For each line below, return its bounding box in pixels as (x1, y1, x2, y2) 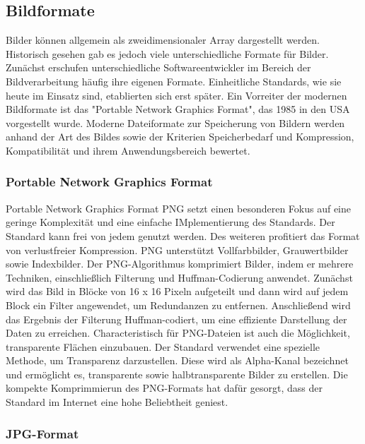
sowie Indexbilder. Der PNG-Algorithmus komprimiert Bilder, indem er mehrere (6, 256, 354, 271)
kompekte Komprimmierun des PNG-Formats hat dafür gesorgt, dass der (6, 380, 323, 395)
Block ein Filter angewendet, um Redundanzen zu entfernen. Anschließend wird (6, 297, 351, 312)
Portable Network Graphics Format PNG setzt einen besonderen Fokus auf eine (6, 200, 351, 215)
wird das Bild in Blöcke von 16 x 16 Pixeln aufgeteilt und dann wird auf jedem (6, 284, 349, 299)
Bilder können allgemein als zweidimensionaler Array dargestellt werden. (6, 32, 320, 47)
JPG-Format (6, 424, 79, 442)
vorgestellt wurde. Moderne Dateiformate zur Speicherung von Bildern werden (6, 115, 345, 130)
